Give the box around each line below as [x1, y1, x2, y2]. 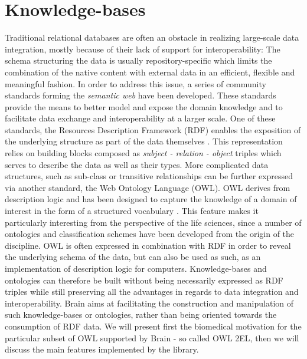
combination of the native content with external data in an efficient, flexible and [5, 65, 295, 78]
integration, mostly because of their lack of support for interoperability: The [5, 42, 280, 55]
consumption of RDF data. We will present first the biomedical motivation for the [5, 320, 302, 332]
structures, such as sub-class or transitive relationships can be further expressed [5, 170, 293, 182]
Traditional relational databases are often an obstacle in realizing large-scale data [5, 31, 299, 44]
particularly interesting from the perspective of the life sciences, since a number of [5, 216, 302, 228]
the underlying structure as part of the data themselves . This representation [5, 135, 283, 147]
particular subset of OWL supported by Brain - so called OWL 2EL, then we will [5, 331, 299, 344]
